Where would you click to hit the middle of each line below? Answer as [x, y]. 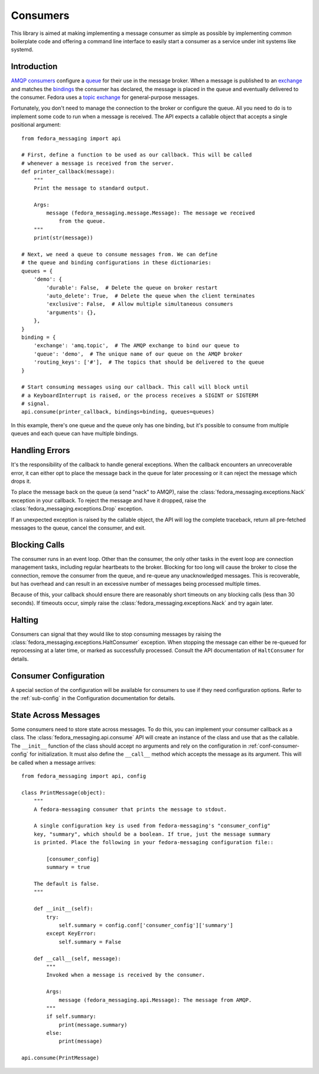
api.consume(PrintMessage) [61, 1058]
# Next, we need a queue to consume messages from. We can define [120, 254]
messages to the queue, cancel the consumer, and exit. [78, 528]
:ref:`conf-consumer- [274, 746]
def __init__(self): [63, 909]
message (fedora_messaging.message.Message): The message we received [151, 213]
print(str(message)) [63, 238]
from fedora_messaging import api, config [84, 776]
